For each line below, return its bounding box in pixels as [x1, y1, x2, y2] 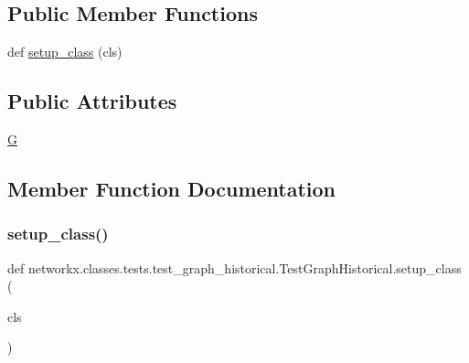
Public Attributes [7, 87, 177, 115]
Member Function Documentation [7, 174, 336, 202]
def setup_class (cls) [7, 42, 123, 61]
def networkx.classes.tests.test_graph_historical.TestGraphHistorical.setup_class [7, 258, 462, 277]
